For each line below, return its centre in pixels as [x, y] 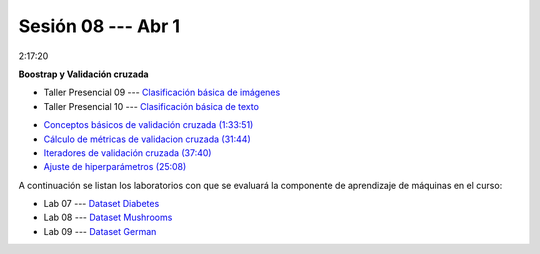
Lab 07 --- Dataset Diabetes [101, 204]
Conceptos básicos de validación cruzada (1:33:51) [148, 125]
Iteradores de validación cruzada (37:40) [127, 152]
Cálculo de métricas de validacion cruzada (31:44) [147, 139]
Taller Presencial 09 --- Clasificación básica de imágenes [162, 92]
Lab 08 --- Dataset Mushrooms [108, 217]
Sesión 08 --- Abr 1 [99, 26]
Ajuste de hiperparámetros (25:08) [115, 167]
